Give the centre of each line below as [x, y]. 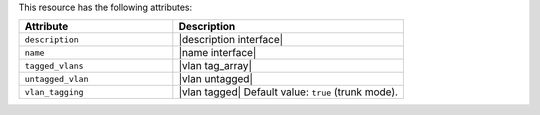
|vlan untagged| [216, 79]
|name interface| [217, 53]
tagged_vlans [54, 65]
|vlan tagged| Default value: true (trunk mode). [288, 92]
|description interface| [231, 40]
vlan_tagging [54, 91]
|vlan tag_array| [215, 66]
